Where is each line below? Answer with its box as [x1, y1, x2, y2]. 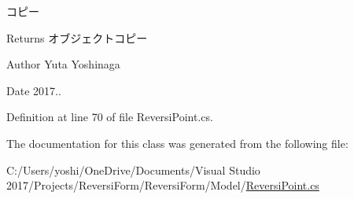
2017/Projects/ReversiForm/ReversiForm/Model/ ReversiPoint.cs [6, 177, 319, 193]
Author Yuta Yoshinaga [6, 56, 120, 72]
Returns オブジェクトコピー [6, 29, 148, 46]
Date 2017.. [6, 82, 61, 98]
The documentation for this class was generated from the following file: [6, 135, 348, 151]
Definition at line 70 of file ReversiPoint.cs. [6, 109, 213, 125]
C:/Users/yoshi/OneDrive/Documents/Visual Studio [6, 161, 260, 178]
